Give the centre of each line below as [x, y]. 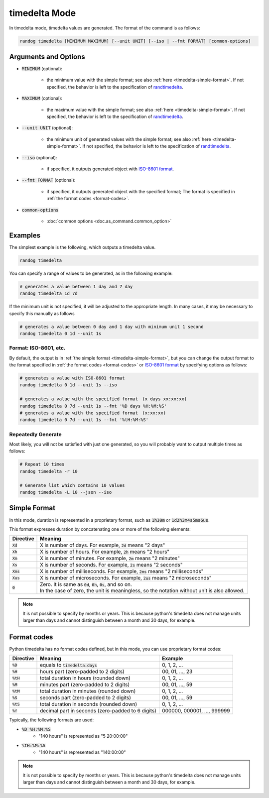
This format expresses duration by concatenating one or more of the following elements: [100, 529]
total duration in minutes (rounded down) [88, 691]
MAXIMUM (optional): [42, 98]
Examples [25, 235]
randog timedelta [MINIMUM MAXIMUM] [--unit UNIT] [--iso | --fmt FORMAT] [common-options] [135, 41]
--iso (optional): [39, 157]
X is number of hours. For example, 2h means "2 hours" [105, 552]
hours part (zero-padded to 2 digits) [82, 672]
